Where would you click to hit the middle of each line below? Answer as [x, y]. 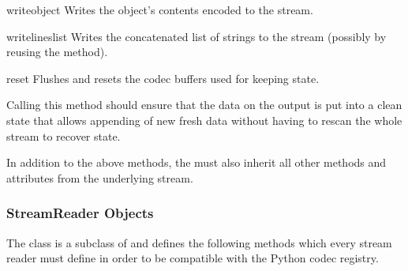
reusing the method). [57, 52]
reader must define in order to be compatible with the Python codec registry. [193, 258]
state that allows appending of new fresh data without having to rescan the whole [204, 120]
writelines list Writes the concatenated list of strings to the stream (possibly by [197, 36]
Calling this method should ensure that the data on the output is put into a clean [204, 105]
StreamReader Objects [80, 213]
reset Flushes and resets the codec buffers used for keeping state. [163, 78]
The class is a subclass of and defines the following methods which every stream [199, 242]
